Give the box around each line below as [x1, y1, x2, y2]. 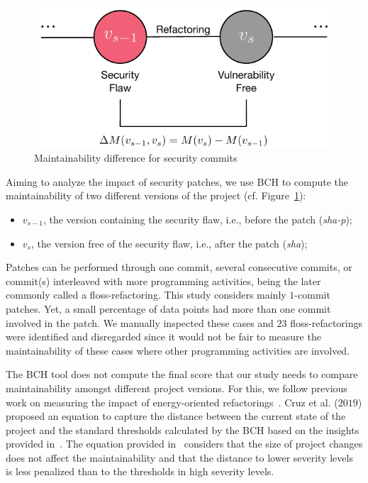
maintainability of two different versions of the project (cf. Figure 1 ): [6, 188, 306, 203]
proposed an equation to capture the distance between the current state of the [6, 409, 346, 423]
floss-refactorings [290, 315, 363, 330]
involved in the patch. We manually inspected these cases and [6, 315, 274, 330]
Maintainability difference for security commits [34, 150, 238, 165]
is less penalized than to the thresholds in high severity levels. [6, 464, 274, 479]
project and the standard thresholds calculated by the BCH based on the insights [6, 422, 359, 437]
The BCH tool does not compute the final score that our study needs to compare [6, 367, 358, 382]
